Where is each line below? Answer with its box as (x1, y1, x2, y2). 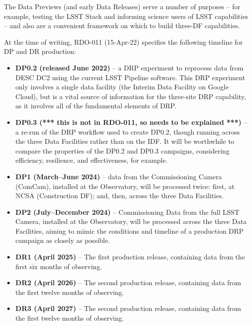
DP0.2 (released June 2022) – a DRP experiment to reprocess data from (15, 62, 244, 72)
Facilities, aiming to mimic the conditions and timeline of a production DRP (15, 225, 244, 236)
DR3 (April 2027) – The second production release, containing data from (15, 303, 241, 313)
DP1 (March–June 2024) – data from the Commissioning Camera (15, 171, 222, 181)
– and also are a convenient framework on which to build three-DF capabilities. (4, 20, 240, 31)
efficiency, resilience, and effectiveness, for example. (15, 155, 168, 165)
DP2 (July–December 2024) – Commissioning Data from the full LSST (15, 206, 240, 217)
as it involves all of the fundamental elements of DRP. (15, 101, 177, 111)
